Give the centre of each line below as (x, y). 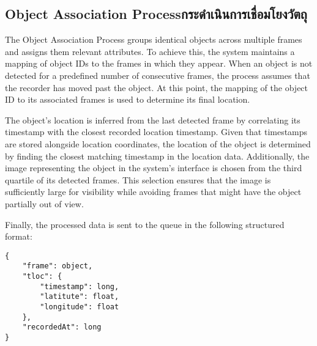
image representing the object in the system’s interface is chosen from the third (154, 168)
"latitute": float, (80, 297)
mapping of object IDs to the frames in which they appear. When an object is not (159, 63)
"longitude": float (80, 307)
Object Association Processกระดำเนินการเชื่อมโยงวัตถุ (156, 14)
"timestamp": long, (80, 286)
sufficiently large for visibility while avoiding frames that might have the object (153, 192)
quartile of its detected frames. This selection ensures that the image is (138, 179)
